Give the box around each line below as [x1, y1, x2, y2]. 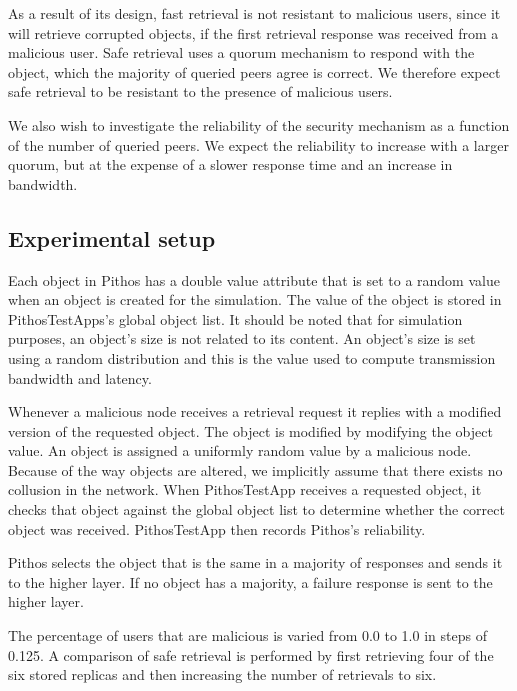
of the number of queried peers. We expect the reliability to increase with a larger [8, 134, 509, 155]
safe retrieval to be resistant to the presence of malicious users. [8, 81, 393, 102]
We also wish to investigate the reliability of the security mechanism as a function [8, 114, 510, 135]
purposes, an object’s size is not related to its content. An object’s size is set [8, 328, 476, 349]
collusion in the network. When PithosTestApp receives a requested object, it [8, 479, 482, 500]
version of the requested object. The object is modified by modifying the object [8, 420, 493, 441]
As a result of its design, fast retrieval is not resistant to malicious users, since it [8, 3, 501, 23]
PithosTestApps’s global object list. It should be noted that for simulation [8, 308, 463, 329]
